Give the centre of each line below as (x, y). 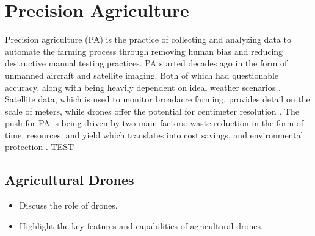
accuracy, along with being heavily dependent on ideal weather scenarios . (143, 87)
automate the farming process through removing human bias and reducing (144, 51)
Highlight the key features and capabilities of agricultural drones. (141, 225)
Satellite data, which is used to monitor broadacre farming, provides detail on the (157, 99)
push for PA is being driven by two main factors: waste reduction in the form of (154, 123)
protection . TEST (40, 147)
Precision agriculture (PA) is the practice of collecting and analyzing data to (148, 39)
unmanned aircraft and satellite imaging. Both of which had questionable (142, 75)
